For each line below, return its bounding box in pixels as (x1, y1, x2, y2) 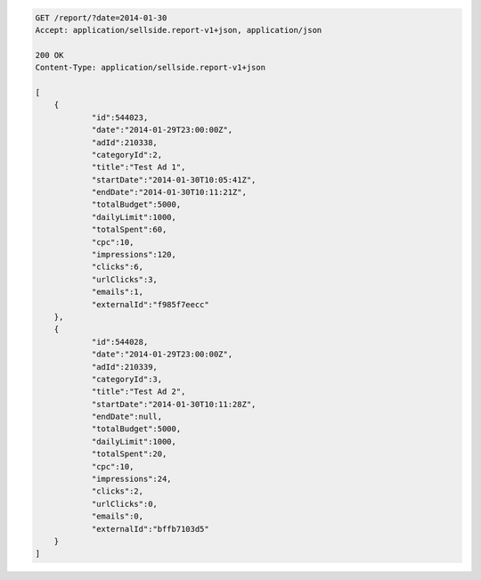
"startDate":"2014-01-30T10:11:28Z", (91, 399, 257, 409)
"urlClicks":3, (91, 274, 158, 284)
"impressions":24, (91, 474, 173, 485)
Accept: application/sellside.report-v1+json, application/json (35, 25, 322, 35)
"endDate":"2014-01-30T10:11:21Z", (91, 187, 247, 198)
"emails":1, (91, 287, 144, 298)
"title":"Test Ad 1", (91, 162, 186, 173)
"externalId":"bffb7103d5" (91, 524, 209, 534)
